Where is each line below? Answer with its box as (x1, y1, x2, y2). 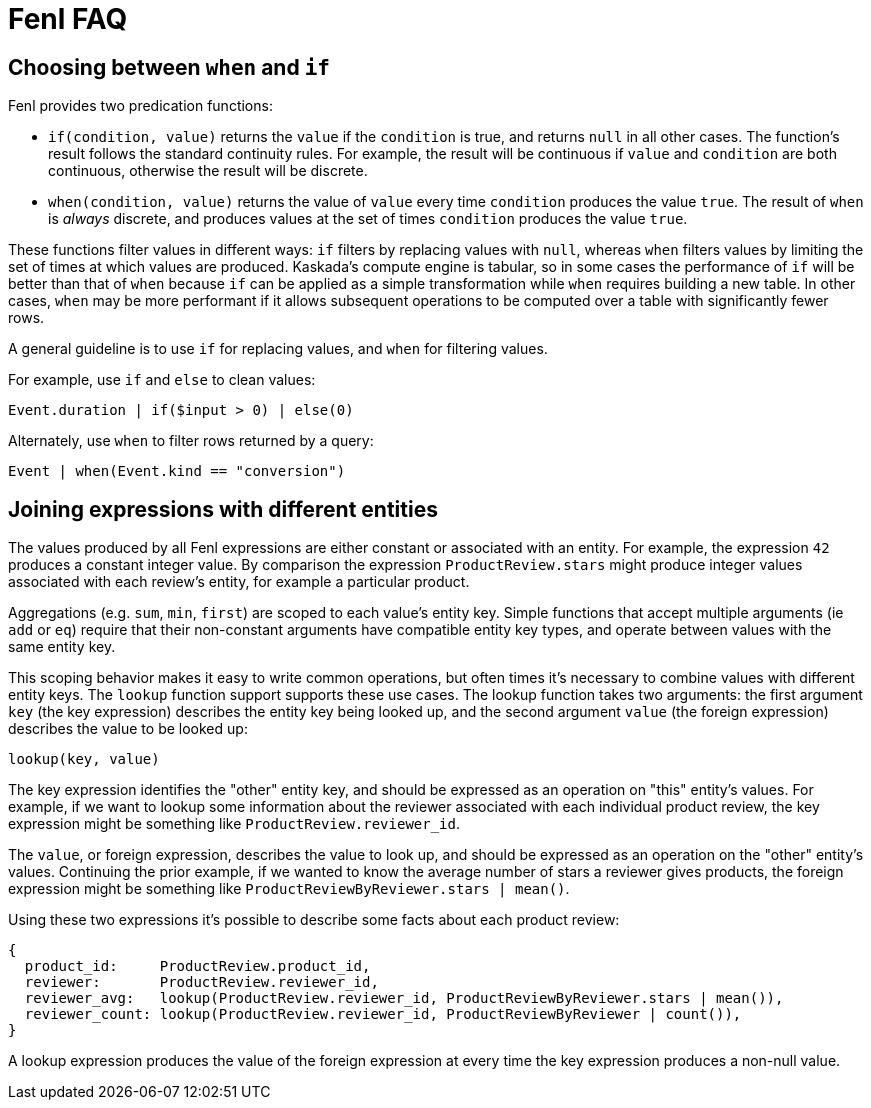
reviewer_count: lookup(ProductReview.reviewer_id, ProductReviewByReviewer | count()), (24, 1006, 742, 1023)
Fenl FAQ (8, 2, 128, 36)
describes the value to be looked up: (8, 720, 248, 738)
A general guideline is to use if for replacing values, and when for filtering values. (8, 340, 548, 358)
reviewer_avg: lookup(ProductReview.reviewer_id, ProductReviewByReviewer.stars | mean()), (24, 990, 784, 1007)
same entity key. (8, 638, 116, 656)
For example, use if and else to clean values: (8, 371, 316, 389)
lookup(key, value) (8, 751, 160, 768)
